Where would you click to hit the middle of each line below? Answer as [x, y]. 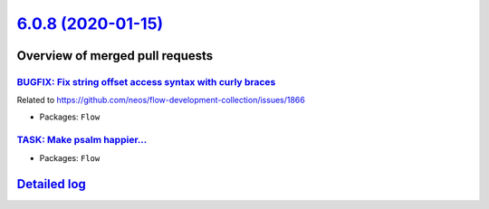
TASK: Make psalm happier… [82, 140]
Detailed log [51, 184]
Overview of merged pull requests [115, 56]
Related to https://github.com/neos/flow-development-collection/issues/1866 [161, 100]
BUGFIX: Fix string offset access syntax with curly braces [146, 81]
